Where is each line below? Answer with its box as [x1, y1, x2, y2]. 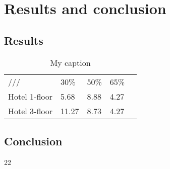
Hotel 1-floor [8, 90, 53, 102]
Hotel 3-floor [8, 105, 53, 117]
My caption [50, 56, 91, 68]
